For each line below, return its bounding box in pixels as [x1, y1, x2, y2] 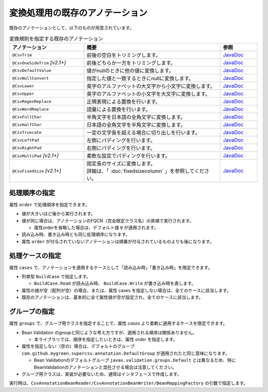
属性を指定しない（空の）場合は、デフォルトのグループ [21, 343, 135, 349]
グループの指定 [9, 307, 55, 316]
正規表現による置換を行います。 [86, 98, 161, 105]
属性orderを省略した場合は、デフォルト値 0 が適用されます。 [34, 224, 159, 230]
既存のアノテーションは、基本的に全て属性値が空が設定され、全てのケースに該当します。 [21, 294, 203, 300]
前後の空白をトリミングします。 [86, 52, 161, 59]
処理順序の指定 [9, 188, 55, 197]
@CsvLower [12, 83, 35, 89]
